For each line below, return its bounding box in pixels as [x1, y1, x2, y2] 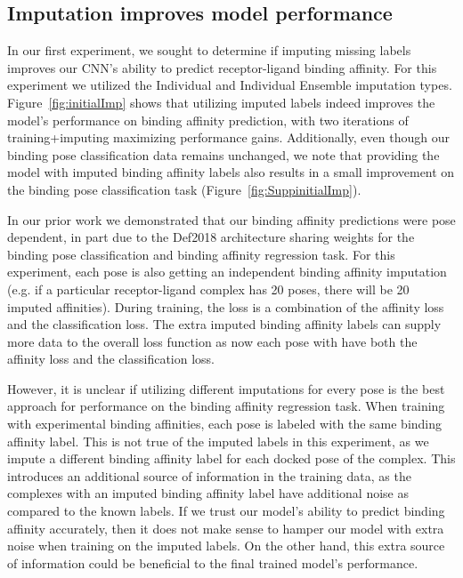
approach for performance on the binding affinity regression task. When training [7, 397, 445, 415]
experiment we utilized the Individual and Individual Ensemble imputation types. [7, 76, 452, 94]
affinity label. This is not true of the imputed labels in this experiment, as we [7, 431, 429, 450]
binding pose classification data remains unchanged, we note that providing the [7, 145, 440, 164]
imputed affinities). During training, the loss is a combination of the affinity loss [7, 297, 444, 316]
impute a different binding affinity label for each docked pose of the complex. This [7, 449, 456, 468]
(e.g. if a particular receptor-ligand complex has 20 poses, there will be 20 [7, 279, 410, 298]
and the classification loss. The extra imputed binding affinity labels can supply [7, 315, 442, 333]
